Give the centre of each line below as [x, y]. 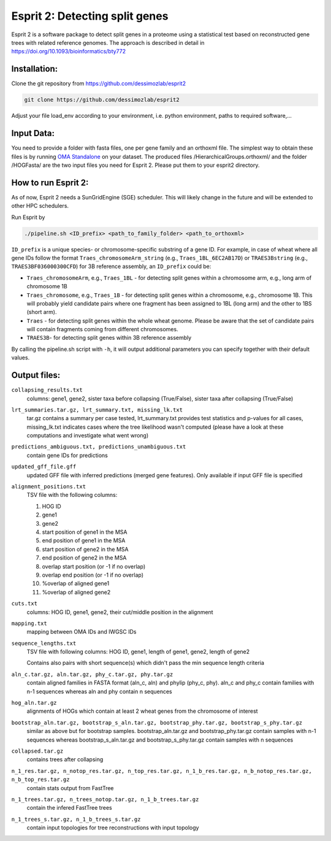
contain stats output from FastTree [70, 788]
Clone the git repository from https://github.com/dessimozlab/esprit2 [99, 83]
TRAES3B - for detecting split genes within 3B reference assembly [109, 338]
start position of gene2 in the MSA [85, 549]
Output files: [36, 375]
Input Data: [33, 133]
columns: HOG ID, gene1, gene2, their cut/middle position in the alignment [120, 612]
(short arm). [42, 312]
